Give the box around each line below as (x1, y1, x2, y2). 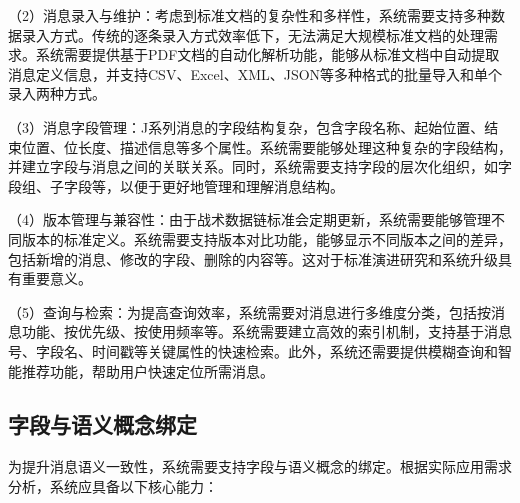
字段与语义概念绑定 (8, 409, 197, 440)
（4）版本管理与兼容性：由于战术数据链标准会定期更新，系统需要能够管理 (8, 209, 491, 230)
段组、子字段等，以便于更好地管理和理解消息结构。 (8, 175, 344, 196)
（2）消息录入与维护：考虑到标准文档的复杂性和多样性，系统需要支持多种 (8, 5, 491, 25)
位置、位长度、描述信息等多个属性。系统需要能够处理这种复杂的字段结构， (21, 136, 512, 157)
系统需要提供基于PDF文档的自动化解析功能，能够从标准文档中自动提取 (35, 44, 500, 65)
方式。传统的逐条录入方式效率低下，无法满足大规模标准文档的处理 (49, 24, 484, 45)
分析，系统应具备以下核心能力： (8, 475, 218, 496)
